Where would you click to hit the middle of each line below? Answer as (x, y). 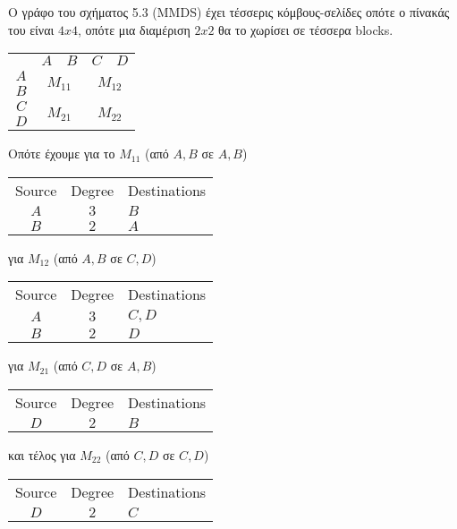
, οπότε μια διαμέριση (134, 29)
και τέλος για (42, 454)
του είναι (31, 29)
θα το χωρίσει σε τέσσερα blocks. (306, 29)
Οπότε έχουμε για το (62, 154)
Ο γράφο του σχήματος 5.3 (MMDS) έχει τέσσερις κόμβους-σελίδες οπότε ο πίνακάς (229, 12)
